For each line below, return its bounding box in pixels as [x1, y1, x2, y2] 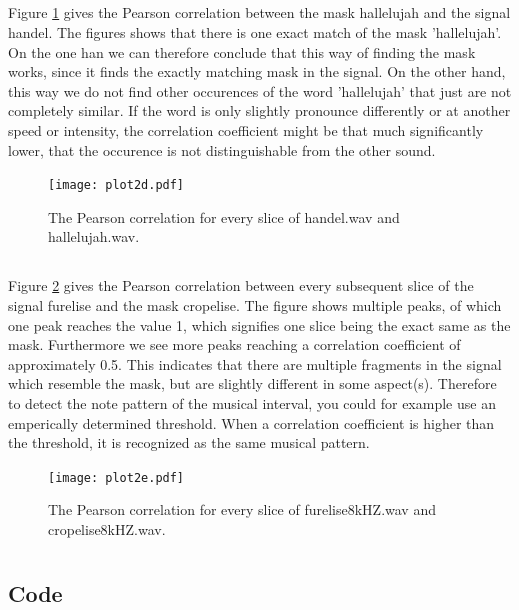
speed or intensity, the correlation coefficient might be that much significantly [8, 119, 484, 140]
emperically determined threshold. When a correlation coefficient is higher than [8, 412, 495, 433]
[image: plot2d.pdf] [48, 178, 185, 193]
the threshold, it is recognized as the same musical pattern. [8, 432, 370, 453]
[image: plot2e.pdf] [48, 470, 185, 485]
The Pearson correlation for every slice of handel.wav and [48, 206, 400, 227]
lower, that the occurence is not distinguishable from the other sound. [8, 139, 436, 160]
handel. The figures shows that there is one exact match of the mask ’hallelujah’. [8, 21, 502, 42]
